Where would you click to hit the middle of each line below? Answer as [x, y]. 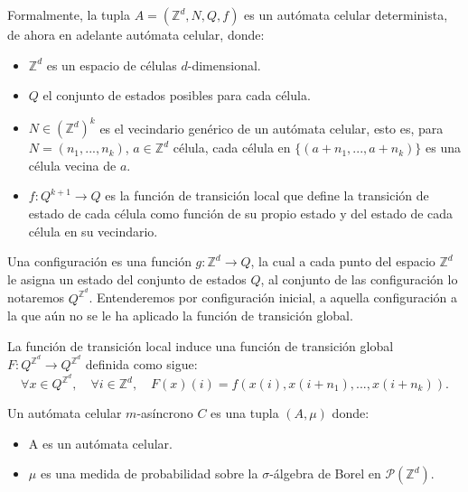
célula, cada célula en [232, 148]
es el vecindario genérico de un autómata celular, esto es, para [271, 128]
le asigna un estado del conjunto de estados [127, 278]
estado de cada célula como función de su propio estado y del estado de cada [241, 214]
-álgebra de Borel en [325, 473]
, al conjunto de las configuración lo [359, 278]
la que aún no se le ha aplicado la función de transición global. [180, 316]
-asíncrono [165, 413]
